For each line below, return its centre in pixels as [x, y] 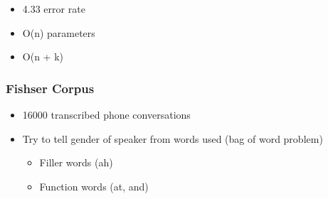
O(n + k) [43, 57]
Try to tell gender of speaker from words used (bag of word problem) [173, 138]
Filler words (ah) [76, 162]
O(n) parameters [59, 32]
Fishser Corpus [50, 88]
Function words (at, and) [94, 186]
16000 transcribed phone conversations [106, 114]
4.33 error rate [54, 9]
